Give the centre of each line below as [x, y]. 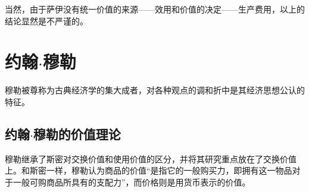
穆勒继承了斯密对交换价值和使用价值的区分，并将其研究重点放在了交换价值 [151, 158]
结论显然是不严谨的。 [46, 21]
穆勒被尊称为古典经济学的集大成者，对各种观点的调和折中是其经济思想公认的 [155, 90]
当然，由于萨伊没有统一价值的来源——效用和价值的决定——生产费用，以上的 [155, 9]
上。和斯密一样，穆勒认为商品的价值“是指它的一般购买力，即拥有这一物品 [149, 170]
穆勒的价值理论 [77, 133]
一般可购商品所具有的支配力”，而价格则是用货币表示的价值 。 [132, 182]
